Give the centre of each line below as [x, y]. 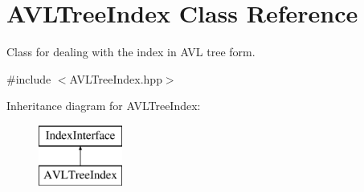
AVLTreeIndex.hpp [116, 78]
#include [29, 78]
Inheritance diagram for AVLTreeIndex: [104, 106]
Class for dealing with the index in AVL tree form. [131, 52]
